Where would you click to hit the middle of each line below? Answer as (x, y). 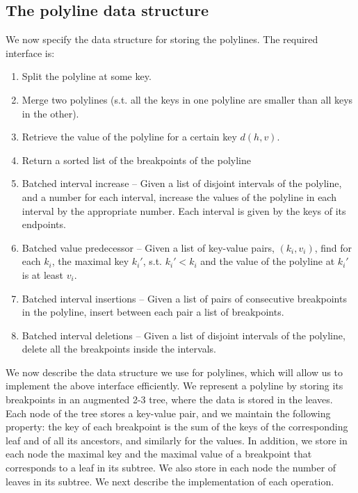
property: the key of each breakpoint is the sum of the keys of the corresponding (177, 427)
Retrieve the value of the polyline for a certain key (129, 137)
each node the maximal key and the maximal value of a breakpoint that (159, 454)
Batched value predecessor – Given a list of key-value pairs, (148, 247)
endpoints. (44, 224)
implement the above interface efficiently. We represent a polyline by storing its (174, 386)
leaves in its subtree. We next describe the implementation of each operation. (170, 481)
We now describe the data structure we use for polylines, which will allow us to (174, 372)
